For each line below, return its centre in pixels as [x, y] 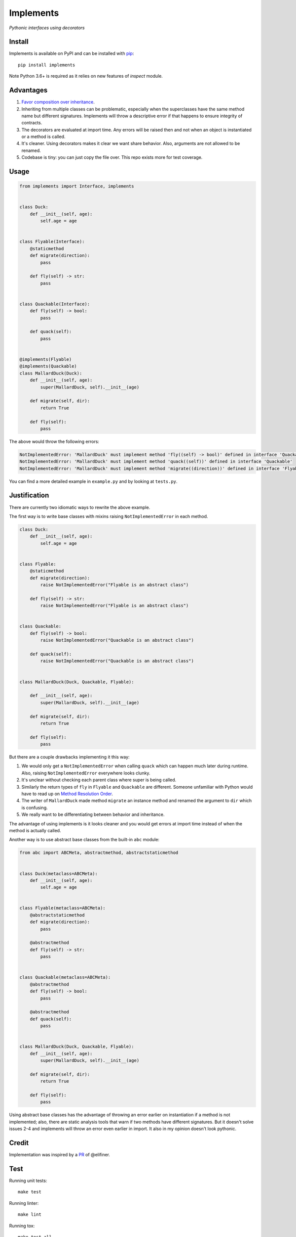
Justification [29, 496]
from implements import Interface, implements [77, 186]
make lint [30, 1214]
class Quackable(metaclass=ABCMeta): [65, 977]
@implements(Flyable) [46, 359]
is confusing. [35, 808]
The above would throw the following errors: [54, 441]
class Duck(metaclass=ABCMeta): [59, 874]
